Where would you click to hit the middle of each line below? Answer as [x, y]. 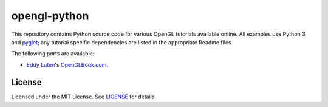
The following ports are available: [53, 53]
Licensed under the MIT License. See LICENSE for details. [84, 97]
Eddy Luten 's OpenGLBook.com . [67, 64]
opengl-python [50, 16]
